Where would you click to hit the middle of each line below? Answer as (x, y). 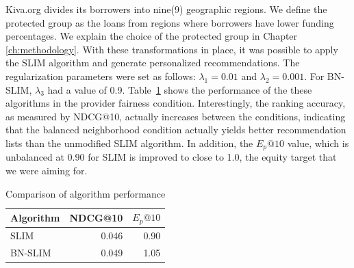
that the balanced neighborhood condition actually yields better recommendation (176, 130)
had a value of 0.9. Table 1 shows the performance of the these (180, 89)
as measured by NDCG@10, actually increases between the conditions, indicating (176, 116)
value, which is (318, 143)
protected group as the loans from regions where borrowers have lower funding (170, 22)
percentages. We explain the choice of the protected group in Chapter (152, 36)
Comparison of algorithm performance (86, 193)
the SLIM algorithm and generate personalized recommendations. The (153, 63)
